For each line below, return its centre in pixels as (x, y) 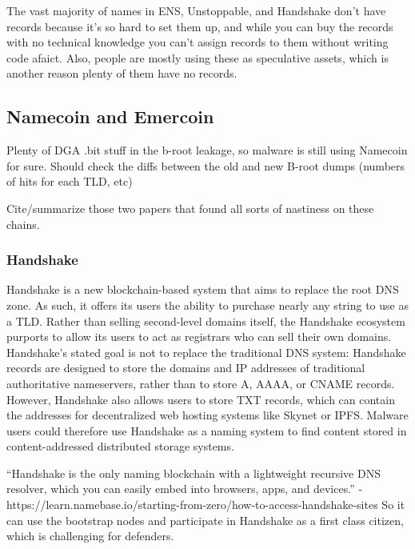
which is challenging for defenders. (90, 536)
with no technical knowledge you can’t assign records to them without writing (198, 42)
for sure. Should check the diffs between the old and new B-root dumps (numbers (206, 165)
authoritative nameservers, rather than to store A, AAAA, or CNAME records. (201, 383)
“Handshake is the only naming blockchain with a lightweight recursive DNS (194, 473)
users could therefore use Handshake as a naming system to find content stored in (207, 430)
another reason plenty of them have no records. (122, 73)
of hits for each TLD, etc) (70, 181)
